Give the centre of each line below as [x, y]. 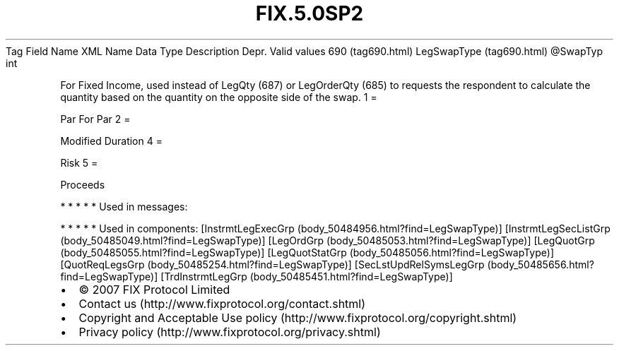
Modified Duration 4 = [111, 141]
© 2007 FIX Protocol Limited [154, 289]
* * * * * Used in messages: [124, 206]
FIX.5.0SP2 [309, 13]
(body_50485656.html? [541, 264]
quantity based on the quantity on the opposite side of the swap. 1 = [219, 97]
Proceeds [83, 184]
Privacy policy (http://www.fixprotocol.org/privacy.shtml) [230, 332]
